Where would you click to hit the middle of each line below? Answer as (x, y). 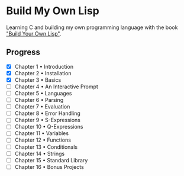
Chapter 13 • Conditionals (46, 147)
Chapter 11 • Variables (42, 133)
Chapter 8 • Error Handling (48, 113)
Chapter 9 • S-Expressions (48, 120)
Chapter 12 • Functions (43, 140)
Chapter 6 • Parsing (39, 100)
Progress (23, 52)
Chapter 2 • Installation (43, 73)
